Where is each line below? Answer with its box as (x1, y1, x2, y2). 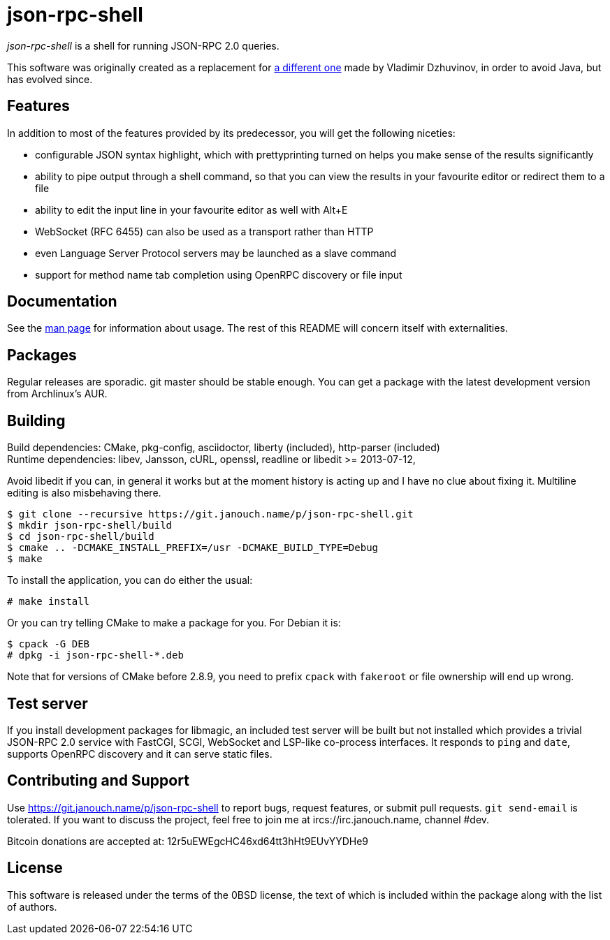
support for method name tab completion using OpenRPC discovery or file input (35, 268, 402, 281)
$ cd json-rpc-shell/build (7, 531, 154, 543)
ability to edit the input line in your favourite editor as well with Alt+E (35, 203, 348, 216)
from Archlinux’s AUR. (7, 388, 108, 400)
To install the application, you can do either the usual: (7, 574, 253, 587)
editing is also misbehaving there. (7, 487, 161, 499)
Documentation (7, 293, 117, 311)
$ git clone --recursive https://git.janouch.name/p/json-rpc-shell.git (7, 508, 414, 520)
